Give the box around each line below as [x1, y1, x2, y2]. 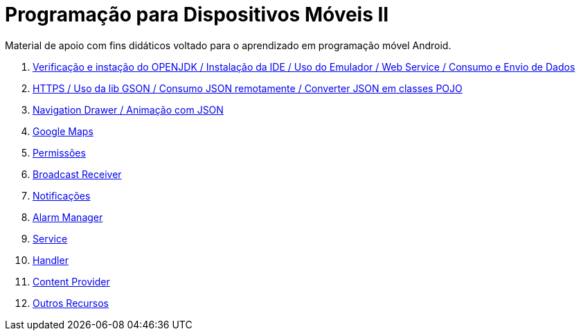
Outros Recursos [33, 297, 109, 309]
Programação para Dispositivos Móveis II [5, 3, 389, 26]
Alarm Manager [33, 211, 103, 223]
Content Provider [33, 275, 110, 288]
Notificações [33, 189, 91, 202]
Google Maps [33, 125, 93, 137]
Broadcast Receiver [33, 168, 122, 180]
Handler [33, 254, 69, 266]
